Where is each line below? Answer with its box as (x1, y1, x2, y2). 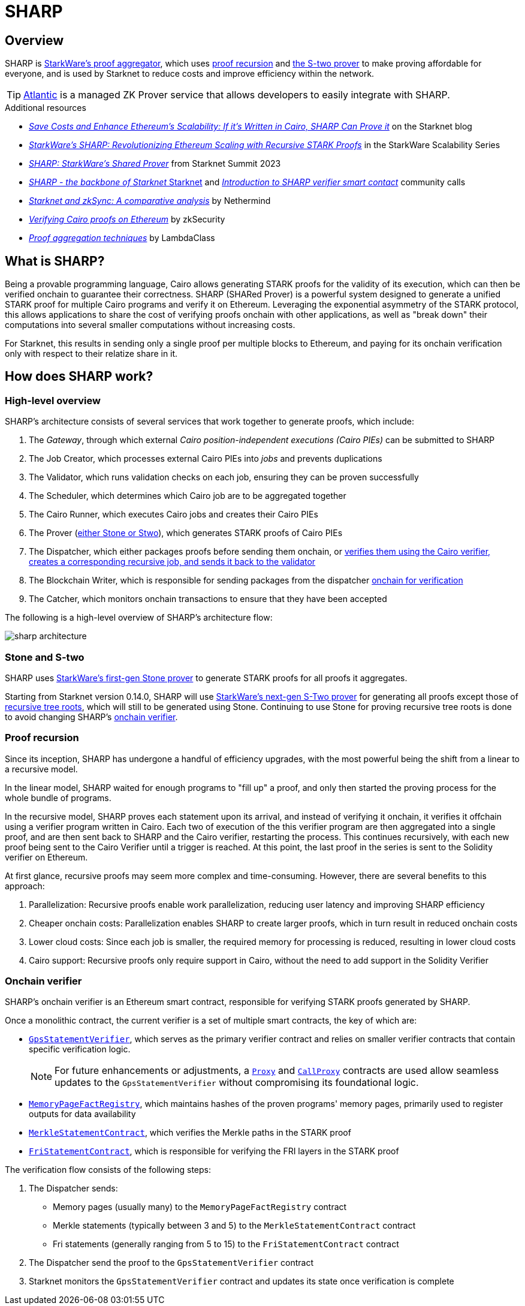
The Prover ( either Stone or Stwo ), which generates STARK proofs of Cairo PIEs (29, 528, 343, 538)
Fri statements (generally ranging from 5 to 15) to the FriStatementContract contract (53, 1239, 399, 1250)
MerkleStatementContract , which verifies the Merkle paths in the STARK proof (29, 1127, 351, 1138)
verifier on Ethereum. (5, 851, 88, 862)
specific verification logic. (29, 1044, 131, 1055)
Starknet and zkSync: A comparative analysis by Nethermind (29, 195, 271, 206)
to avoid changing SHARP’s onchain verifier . (5, 711, 178, 722)
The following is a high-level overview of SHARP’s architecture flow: (5, 612, 273, 623)
